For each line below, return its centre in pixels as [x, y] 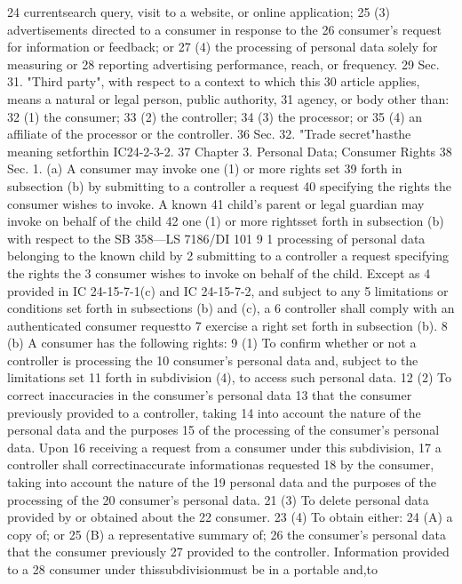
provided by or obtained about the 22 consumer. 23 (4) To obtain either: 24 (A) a [230, 517]
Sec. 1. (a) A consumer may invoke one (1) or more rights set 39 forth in [205, 168]
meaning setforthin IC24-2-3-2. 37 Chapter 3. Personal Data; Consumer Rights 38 [230, 151]
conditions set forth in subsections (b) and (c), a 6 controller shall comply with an [231, 308]
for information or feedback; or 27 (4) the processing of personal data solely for [223, 47]
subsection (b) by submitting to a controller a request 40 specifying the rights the [229, 185]
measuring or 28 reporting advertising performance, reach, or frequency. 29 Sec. [223, 64]
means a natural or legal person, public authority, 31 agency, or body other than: [228, 98]
